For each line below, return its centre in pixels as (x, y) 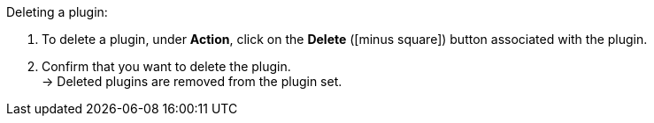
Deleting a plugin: (57, 12)
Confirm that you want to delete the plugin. (166, 66)
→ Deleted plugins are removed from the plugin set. (192, 81)
